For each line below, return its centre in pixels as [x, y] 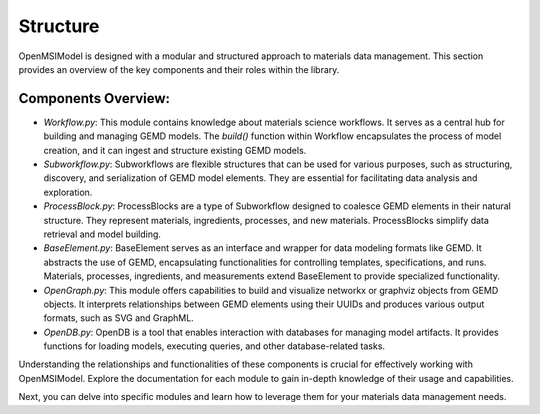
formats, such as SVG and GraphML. [118, 318]
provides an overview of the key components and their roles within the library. [179, 69]
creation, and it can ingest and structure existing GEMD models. [175, 150]
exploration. [68, 192]
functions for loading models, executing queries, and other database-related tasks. [214, 346]
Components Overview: [94, 98]
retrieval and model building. [102, 234]
